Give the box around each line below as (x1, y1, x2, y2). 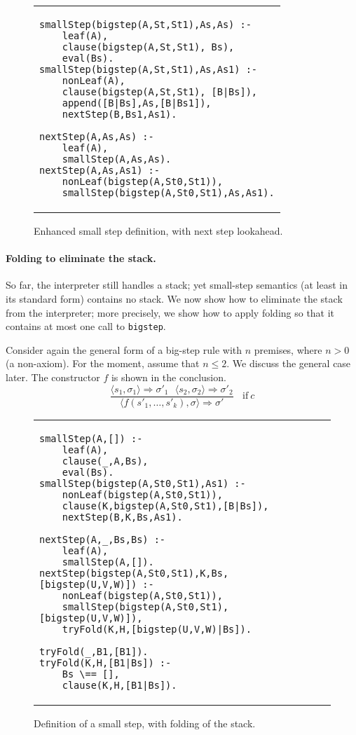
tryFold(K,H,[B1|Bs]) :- (39, 657, 172, 668)
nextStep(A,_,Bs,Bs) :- (39, 533, 166, 545)
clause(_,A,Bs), (62, 455, 149, 467)
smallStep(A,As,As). (62, 153, 172, 165)
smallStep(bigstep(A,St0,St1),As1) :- (39, 477, 246, 489)
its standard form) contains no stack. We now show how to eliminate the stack (6, 291, 343, 305)
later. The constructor (6, 370, 100, 385)
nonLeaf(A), (62, 75, 125, 86)
